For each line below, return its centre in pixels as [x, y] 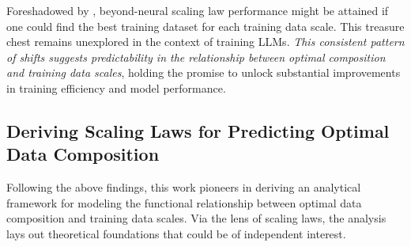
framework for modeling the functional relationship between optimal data [184, 202]
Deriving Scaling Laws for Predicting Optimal [198, 130]
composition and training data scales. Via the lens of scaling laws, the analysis [196, 218]
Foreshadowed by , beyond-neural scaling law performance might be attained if [198, 10]
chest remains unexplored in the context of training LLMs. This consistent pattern [205, 42]
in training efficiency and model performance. [116, 87]
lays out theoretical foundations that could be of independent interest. [176, 233]
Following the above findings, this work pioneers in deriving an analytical [184, 187]
